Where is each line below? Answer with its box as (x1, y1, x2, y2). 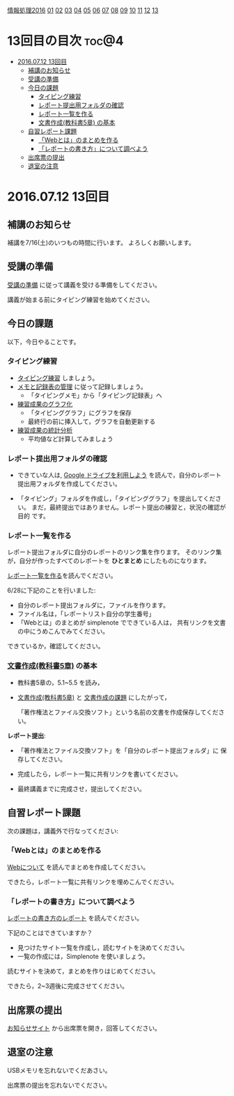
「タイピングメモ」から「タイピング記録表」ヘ (27, 391, 162, 399)
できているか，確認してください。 (7, 642, 104, 650)
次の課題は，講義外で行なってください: (7, 827, 118, 835)
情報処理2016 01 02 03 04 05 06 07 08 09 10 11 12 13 (7, 6, 159, 14)
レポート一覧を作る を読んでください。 (7, 572, 117, 580)
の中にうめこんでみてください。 (17, 627, 109, 636)
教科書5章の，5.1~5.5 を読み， (17, 678, 104, 687)
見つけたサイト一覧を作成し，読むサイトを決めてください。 (17, 944, 189, 952)
